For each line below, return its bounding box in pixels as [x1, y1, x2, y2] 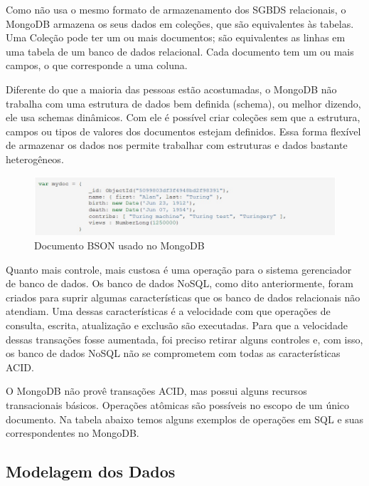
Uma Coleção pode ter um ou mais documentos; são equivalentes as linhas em [6, 30, 346, 45]
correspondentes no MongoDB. [6, 425, 139, 440]
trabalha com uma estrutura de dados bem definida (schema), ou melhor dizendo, [6, 95, 361, 110]
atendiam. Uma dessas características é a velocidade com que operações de [6, 304, 331, 319]
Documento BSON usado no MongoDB [34, 238, 205, 253]
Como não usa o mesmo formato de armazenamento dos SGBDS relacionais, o [6, 2, 346, 16]
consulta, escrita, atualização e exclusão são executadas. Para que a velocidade [6, 318, 348, 332]
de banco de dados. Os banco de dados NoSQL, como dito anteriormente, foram [6, 276, 353, 291]
